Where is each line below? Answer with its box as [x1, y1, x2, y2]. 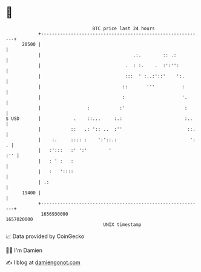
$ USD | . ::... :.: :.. [5, 115, 193, 122]
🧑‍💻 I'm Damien [5, 247, 43, 254]
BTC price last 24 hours [92, 25, 155, 32]
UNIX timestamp [103, 221, 142, 228]
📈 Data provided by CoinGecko [5, 233, 85, 240]
